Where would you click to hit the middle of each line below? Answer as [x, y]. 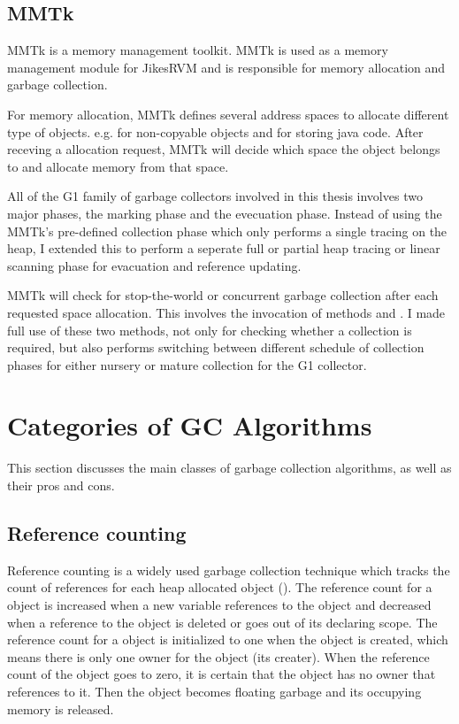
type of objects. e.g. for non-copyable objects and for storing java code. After [215, 131]
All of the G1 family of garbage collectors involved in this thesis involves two [215, 196]
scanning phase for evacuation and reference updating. [154, 265]
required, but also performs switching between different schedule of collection [216, 347]
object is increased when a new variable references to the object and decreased [219, 605]
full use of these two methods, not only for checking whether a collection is [210, 330]
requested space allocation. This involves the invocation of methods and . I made [226, 312]
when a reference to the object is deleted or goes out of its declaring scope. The [222, 622]
